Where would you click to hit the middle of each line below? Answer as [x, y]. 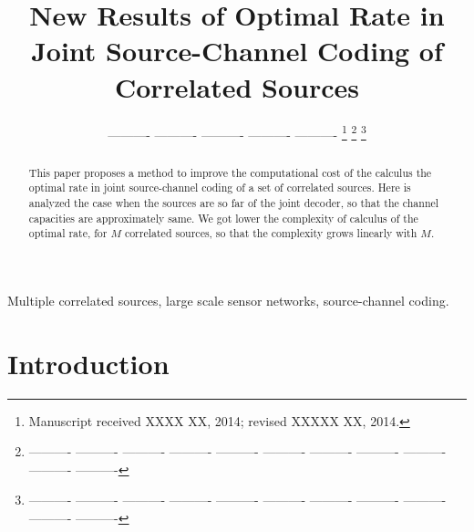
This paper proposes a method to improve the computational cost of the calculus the [230, 172]
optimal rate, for [68, 233]
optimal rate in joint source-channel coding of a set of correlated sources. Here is [220, 188]
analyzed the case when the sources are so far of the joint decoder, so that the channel [234, 202]
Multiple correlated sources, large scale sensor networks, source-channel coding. [228, 300]
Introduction [88, 363]
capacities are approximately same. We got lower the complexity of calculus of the [223, 218]
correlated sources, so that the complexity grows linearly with [271, 233]
